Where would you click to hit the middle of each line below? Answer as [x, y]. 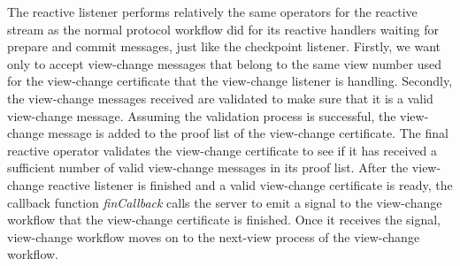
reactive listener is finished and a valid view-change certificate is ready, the [250, 184]
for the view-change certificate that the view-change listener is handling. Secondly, [230, 81]
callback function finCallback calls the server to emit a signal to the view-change [225, 202]
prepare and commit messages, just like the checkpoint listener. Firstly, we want [224, 46]
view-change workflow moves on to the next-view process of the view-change [214, 236]
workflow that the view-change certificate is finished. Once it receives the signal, [224, 220]
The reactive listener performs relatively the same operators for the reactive [212, 11]
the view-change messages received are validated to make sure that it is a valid [220, 98]
